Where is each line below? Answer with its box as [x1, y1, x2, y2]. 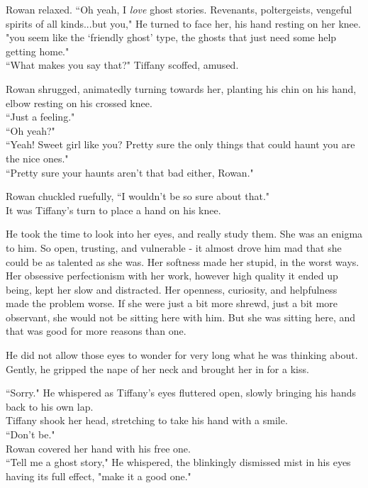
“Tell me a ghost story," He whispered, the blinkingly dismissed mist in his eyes [6, 455, 351, 470]
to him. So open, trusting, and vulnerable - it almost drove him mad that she [6, 240, 342, 255]
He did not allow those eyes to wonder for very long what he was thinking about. [6, 348, 358, 362]
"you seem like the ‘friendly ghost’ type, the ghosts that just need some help [6, 30, 337, 45]
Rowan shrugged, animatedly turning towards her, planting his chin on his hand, [6, 81, 357, 96]
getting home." [6, 43, 69, 58]
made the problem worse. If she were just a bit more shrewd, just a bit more [6, 296, 338, 311]
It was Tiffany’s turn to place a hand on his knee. [6, 202, 221, 217]
